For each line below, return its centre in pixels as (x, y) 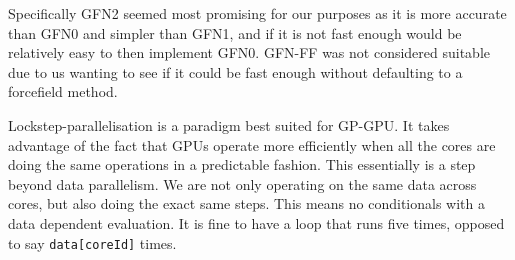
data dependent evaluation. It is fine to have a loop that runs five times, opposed (256, 222)
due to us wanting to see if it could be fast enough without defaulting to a (235, 71)
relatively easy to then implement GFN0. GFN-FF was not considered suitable (249, 52)
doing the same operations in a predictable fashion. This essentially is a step (242, 164)
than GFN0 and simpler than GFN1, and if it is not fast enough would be (235, 32)
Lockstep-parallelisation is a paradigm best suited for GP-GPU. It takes (229, 124)
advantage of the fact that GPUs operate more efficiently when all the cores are (252, 144)
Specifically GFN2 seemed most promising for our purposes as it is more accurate (257, 13)
